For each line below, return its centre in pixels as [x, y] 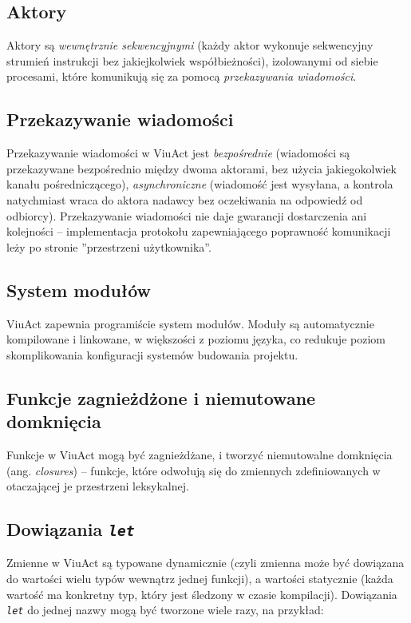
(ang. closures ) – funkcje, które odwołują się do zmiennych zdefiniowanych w [194, 470]
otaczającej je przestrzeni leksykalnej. [98, 486]
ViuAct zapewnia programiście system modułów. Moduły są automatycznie [190, 323]
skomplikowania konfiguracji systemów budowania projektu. [152, 354]
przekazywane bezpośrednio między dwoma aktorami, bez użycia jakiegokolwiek [202, 168]
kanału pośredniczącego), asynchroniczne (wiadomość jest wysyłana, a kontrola [200, 184]
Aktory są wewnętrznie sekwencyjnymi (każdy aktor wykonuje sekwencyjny [190, 45]
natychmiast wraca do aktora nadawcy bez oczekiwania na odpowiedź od [185, 199]
